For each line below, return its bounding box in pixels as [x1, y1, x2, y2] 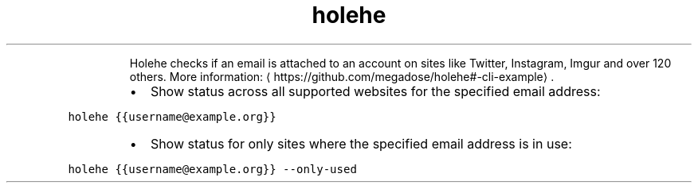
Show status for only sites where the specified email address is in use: [150, 135, 572, 152]
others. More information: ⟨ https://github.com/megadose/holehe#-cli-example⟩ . [129, 69, 555, 83]
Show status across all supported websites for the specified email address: [150, 83, 601, 99]
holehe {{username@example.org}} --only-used [68, 162, 357, 175]
